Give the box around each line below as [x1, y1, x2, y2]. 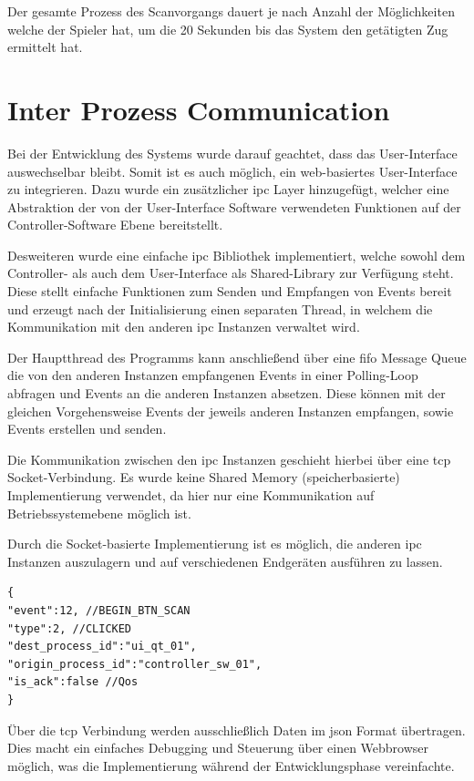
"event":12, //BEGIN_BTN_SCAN [7, 603, 191, 617]
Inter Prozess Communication [7, 90, 390, 128]
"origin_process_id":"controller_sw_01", [7, 657, 263, 671]
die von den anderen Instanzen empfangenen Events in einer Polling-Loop [7, 365, 418, 385]
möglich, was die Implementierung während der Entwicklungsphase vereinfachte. [7, 755, 455, 775]
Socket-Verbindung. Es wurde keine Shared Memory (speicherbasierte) [7, 468, 400, 487]
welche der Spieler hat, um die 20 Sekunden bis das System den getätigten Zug [7, 19, 448, 38]
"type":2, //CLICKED [7, 622, 132, 635]
